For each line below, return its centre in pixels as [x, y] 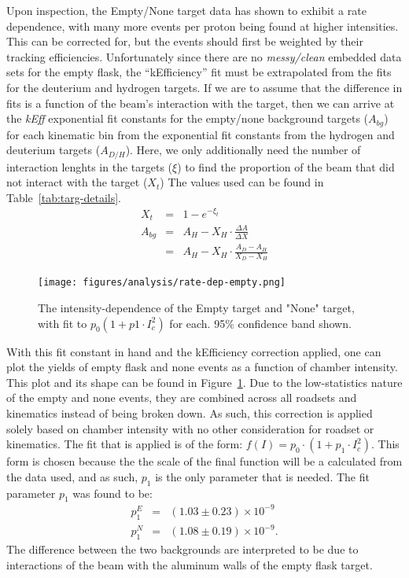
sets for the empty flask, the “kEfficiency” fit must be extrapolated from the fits [199, 72]
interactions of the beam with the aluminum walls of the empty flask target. [190, 564]
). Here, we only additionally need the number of [243, 150]
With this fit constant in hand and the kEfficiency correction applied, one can [194, 351]
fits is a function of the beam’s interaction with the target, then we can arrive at [201, 103]
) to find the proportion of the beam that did [286, 166]
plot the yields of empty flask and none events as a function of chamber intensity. [202, 367]
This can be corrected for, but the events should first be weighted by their [185, 41]
